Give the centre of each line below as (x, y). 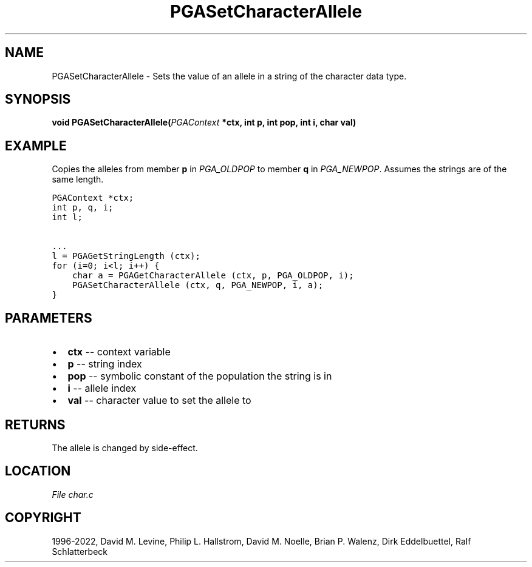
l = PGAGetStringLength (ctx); (126, 256)
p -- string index (105, 364)
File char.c (73, 494)
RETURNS (35, 424)
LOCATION (38, 471)
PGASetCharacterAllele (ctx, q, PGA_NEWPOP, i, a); (198, 285)
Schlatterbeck (80, 551)
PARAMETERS (49, 318)
